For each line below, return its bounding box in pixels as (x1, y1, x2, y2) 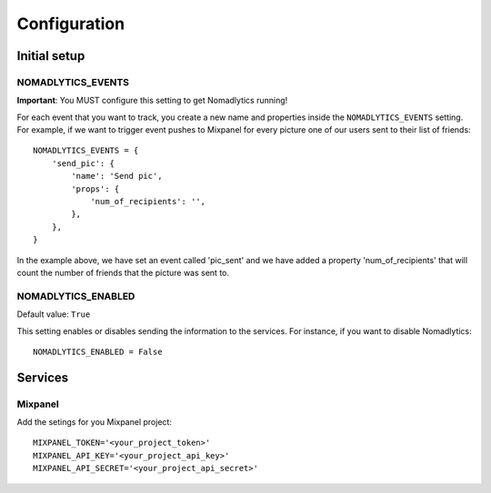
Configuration (16, 14, 125, 34)
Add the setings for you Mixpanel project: (16, 417, 173, 428)
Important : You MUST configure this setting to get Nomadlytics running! (16, 95, 288, 106)
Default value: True (16, 309, 91, 320)
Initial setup (16, 48, 85, 64)
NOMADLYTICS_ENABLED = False (33, 346, 163, 357)
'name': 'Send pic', (71, 171, 163, 182)
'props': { (71, 183, 120, 194)
